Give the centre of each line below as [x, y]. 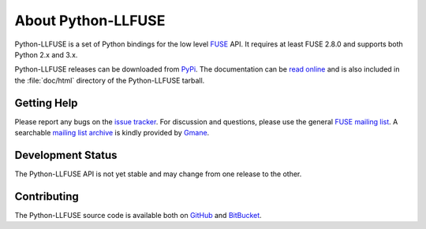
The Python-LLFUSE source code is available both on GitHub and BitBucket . [138, 215]
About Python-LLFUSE [90, 20]
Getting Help [46, 103]
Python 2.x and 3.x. [46, 54]
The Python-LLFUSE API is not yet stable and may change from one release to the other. [158, 174]
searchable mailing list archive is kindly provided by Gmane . [112, 133]
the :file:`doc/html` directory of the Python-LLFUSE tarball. [110, 80]
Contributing [47, 196]
